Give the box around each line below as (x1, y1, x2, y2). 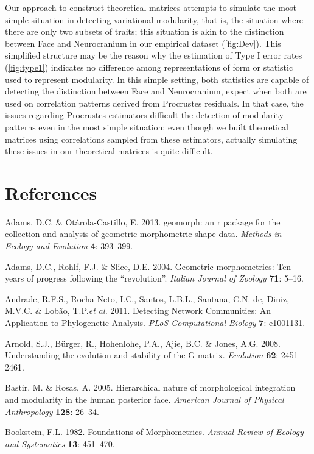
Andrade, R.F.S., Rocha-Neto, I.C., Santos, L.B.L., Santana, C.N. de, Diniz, (5, 292, 290, 305)
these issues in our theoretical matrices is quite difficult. (5, 144, 213, 157)
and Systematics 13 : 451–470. (5, 437, 115, 450)
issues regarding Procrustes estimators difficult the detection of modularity (5, 108, 284, 121)
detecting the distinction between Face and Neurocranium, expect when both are (5, 85, 307, 98)
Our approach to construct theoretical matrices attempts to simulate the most (5, 1, 296, 13)
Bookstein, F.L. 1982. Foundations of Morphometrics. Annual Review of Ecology (5, 425, 304, 438)
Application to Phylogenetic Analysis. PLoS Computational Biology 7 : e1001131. (5, 316, 305, 328)
